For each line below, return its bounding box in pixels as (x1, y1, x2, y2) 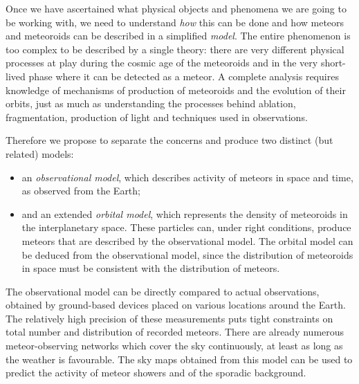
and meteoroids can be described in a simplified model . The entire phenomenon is (6, 28, 351, 43)
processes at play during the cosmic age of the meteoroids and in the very (6, 55, 318, 70)
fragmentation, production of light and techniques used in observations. (6, 109, 308, 124)
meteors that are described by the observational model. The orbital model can (21, 233, 353, 248)
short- (320, 55, 346, 70)
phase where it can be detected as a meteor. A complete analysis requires (28, 68, 339, 83)
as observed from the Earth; (21, 183, 140, 198)
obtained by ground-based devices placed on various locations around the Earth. (6, 298, 346, 312)
